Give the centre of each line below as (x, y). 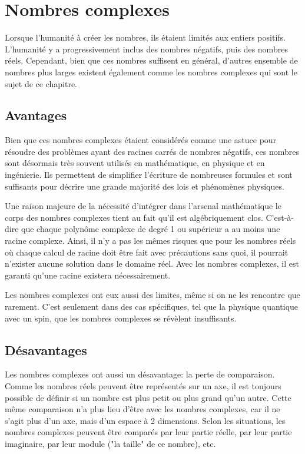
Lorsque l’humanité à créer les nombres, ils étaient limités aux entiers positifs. (145, 37)
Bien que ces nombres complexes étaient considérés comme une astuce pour (141, 140)
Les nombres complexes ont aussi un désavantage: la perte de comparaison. (140, 374)
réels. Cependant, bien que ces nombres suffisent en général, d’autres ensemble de (151, 60)
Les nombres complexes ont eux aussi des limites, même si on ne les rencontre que (152, 295)
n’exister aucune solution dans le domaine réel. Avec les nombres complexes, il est (152, 264)
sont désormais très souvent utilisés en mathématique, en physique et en (135, 163)
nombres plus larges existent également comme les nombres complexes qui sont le (151, 72)
